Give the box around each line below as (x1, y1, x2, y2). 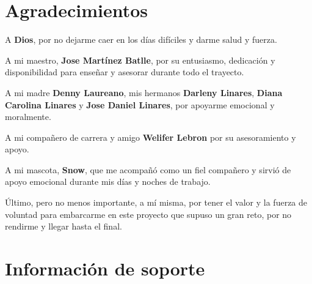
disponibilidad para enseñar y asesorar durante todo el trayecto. (5, 65, 244, 78)
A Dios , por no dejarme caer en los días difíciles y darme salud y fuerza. (5, 33, 277, 46)
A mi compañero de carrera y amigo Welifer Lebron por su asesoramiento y (5, 130, 296, 143)
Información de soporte (5, 256, 205, 281)
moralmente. (5, 110, 51, 123)
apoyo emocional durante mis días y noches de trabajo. (5, 175, 211, 188)
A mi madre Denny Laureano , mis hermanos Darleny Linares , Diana (5, 86, 283, 99)
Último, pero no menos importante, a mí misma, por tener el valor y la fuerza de (5, 196, 308, 209)
